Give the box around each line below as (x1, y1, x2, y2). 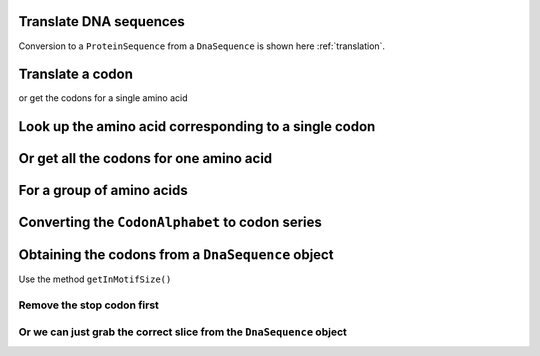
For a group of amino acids (18, 182, 189, 199)
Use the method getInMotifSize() (18, 273, 172, 285)
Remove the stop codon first (18, 298, 160, 312)
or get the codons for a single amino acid (18, 92, 189, 104)
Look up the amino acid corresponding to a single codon (18, 118, 376, 135)
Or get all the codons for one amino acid (18, 150, 273, 167)
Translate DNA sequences (18, 13, 185, 30)
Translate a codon (18, 66, 134, 83)
